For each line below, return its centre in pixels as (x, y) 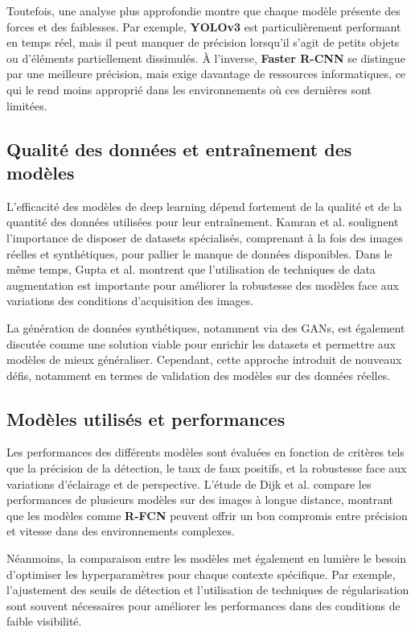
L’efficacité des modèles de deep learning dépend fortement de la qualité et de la (204, 206)
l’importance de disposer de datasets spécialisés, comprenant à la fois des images (205, 237)
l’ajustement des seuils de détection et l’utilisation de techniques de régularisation (208, 590)
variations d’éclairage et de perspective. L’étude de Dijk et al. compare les (189, 483)
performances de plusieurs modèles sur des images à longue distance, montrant (200, 500)
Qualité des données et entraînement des (179, 149)
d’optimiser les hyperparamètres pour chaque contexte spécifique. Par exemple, (201, 574)
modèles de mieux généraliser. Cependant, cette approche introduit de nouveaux (204, 359)
